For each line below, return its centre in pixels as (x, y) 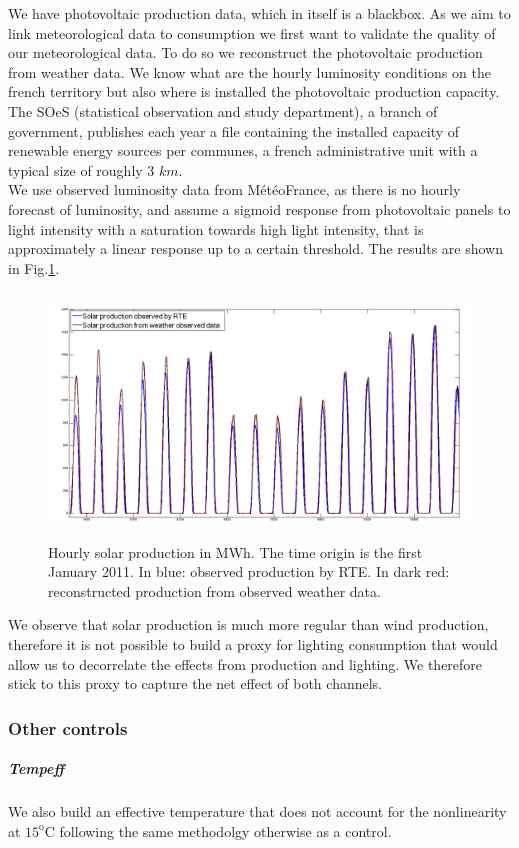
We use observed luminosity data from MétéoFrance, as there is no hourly (234, 189)
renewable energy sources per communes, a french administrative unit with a (243, 150)
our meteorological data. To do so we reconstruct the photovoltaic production (245, 52)
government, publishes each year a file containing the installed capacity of (234, 130)
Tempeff (36, 768)
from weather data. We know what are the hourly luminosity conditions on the (249, 71)
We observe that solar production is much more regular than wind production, (248, 624)
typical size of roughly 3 (81, 169)
